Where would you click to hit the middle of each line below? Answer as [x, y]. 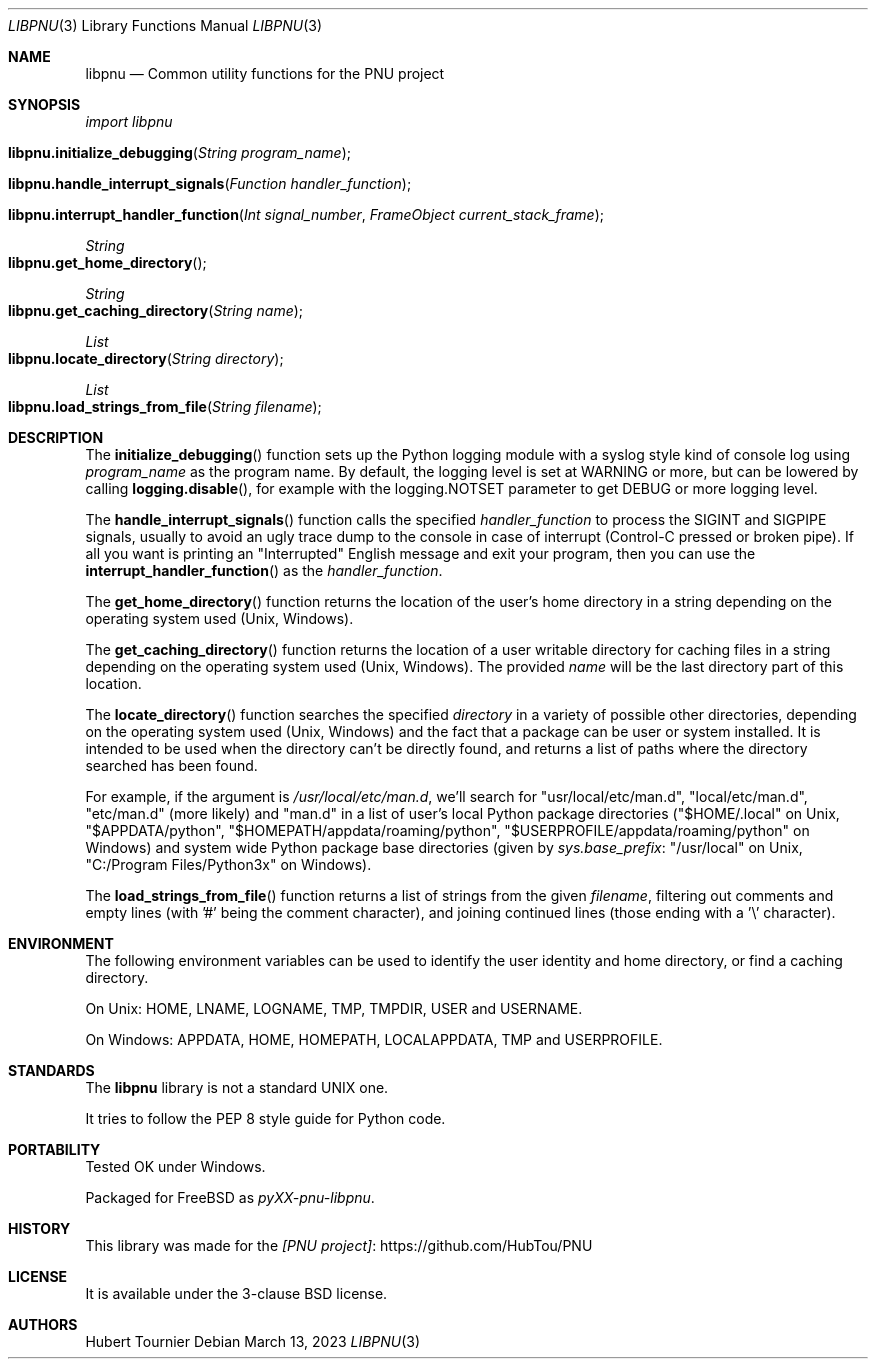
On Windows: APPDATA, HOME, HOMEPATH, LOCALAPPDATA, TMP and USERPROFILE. [374, 1039]
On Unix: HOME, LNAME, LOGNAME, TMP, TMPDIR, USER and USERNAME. [334, 1008]
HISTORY [39, 1228]
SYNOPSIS [44, 104]
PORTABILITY [54, 1149]
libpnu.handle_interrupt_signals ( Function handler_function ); [210, 183]
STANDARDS [51, 1070]
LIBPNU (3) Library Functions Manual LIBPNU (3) [165, 25]
